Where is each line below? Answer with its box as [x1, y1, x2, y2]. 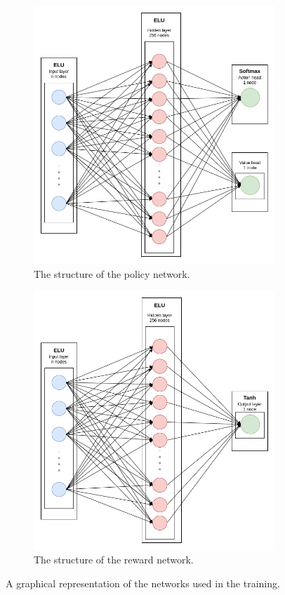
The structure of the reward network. [34, 552, 194, 567]
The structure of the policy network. [34, 266, 190, 281]
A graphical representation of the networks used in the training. [6, 575, 280, 590]
